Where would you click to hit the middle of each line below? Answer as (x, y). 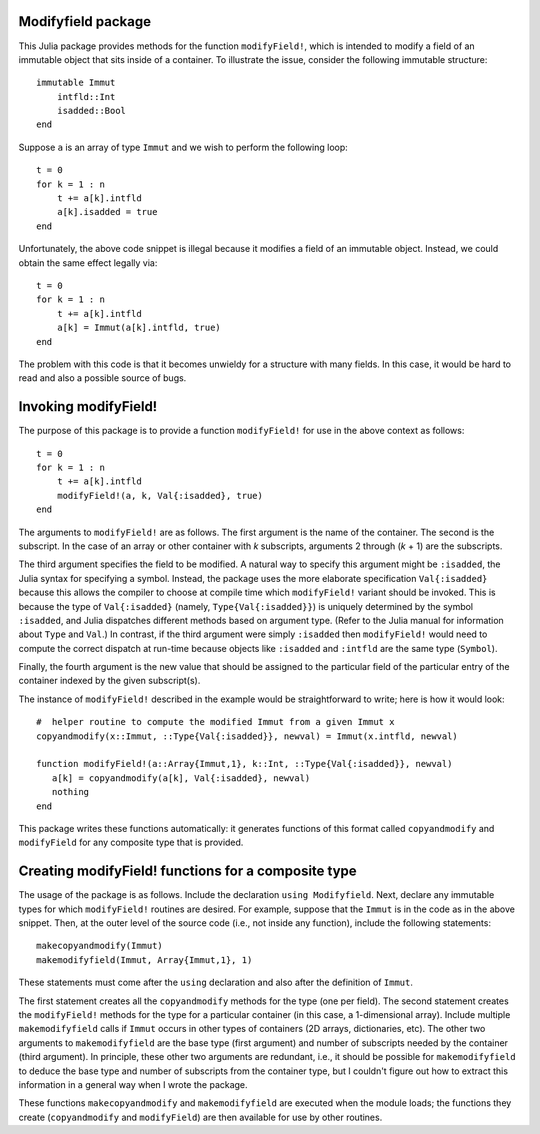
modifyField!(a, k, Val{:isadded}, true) (160, 495)
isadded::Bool (91, 111)
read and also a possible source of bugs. (102, 378)
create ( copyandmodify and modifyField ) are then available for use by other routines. (200, 1117)
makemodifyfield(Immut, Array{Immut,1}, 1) (144, 959)
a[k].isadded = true (107, 212)
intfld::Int (86, 96)
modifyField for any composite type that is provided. (131, 842)
